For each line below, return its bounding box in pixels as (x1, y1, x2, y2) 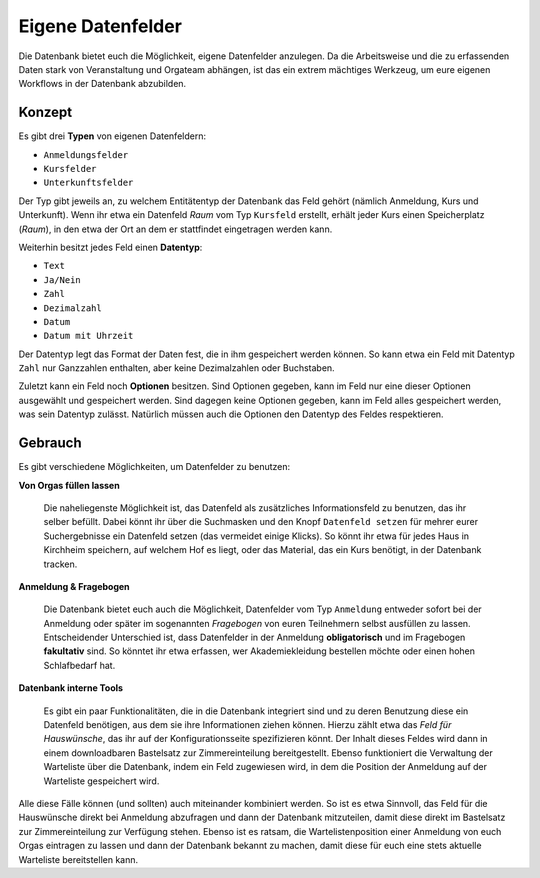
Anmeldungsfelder (43, 149, 129, 160)
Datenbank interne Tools (18, 682, 124, 694)
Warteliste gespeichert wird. (43, 775, 160, 787)
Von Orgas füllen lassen (18, 479, 120, 491)
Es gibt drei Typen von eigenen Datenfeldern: (18, 130, 207, 142)
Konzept (18, 104, 73, 121)
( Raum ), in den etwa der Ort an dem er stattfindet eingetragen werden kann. (18, 223, 333, 235)
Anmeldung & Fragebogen (18, 580, 130, 592)
